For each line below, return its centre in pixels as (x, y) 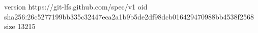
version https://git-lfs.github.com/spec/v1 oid (76, 6)
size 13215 (20, 26)
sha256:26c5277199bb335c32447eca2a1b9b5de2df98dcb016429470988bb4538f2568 (129, 16)
